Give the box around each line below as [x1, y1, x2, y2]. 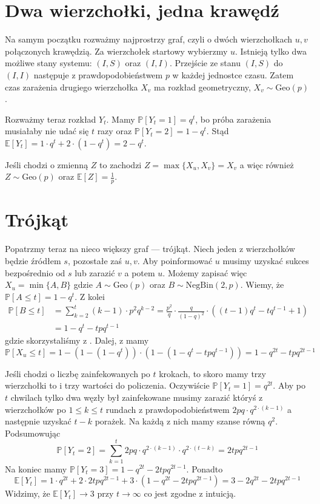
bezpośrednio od [5, 266, 65, 279]
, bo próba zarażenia [195, 112, 272, 125]
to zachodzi [99, 158, 142, 171]
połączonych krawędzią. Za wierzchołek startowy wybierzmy [5, 44, 228, 57]
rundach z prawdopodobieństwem [105, 403, 230, 415]
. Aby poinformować [137, 254, 213, 267]
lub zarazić [75, 266, 115, 279]
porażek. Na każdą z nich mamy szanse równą [95, 415, 265, 427]
